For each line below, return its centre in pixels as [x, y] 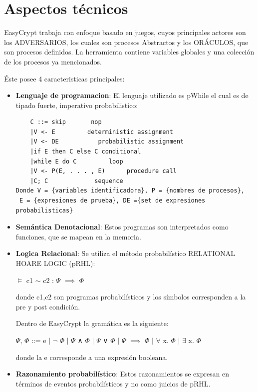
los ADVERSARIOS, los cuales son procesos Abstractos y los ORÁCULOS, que [126, 42]
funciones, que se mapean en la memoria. [78, 236]
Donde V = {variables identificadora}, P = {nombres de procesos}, [130, 191]
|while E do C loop [77, 161]
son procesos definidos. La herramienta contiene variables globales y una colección [129, 52]
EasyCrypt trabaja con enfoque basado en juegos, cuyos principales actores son [125, 32]
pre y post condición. [48, 306]
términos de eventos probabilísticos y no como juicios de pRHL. [113, 383]
